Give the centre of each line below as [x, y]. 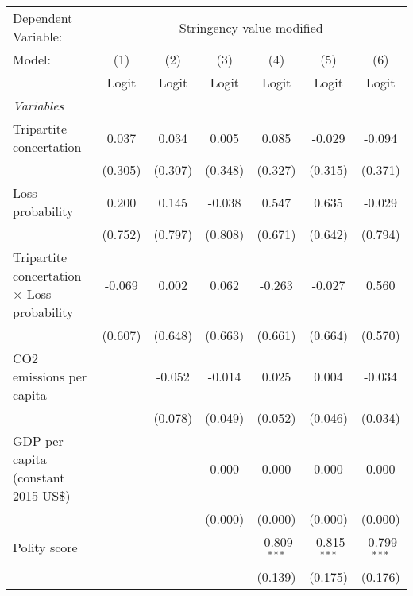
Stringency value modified [251, 27]
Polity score [45, 548]
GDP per [38, 441]
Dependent [43, 18]
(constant [39, 477]
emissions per [50, 376]
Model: [32, 59]
